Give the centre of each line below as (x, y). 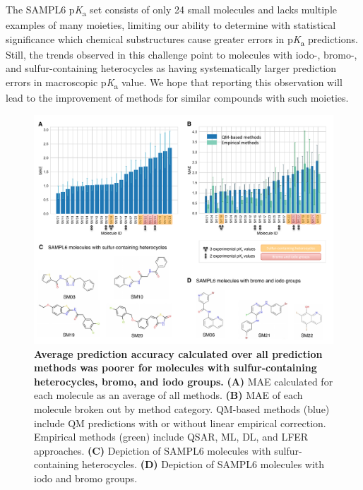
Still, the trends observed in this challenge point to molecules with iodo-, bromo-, (181, 54)
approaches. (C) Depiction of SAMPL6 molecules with (153, 450)
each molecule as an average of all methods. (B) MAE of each (168, 395)
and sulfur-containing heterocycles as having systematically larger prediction (171, 68)
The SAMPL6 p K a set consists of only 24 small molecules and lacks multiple (172, 10)
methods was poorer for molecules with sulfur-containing (175, 367)
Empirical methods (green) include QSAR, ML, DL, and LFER (171, 437)
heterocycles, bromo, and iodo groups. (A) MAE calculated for (184, 381)
